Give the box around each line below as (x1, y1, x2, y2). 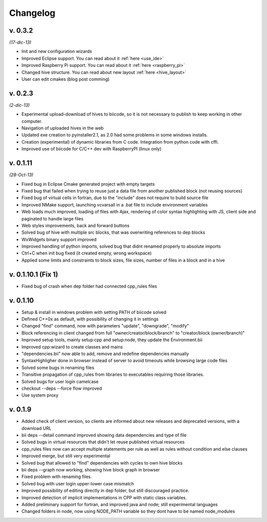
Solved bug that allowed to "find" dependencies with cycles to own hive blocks (21, 460, 183, 466)
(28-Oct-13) (9, 172, 34, 178)
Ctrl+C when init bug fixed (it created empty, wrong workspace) (21, 250, 152, 256)
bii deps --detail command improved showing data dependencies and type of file (21, 432, 187, 438)
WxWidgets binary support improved (21, 236, 97, 242)
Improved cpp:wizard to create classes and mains (21, 344, 123, 350)
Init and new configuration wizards (21, 49, 92, 54)
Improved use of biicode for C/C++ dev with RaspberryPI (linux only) (21, 146, 162, 152)
